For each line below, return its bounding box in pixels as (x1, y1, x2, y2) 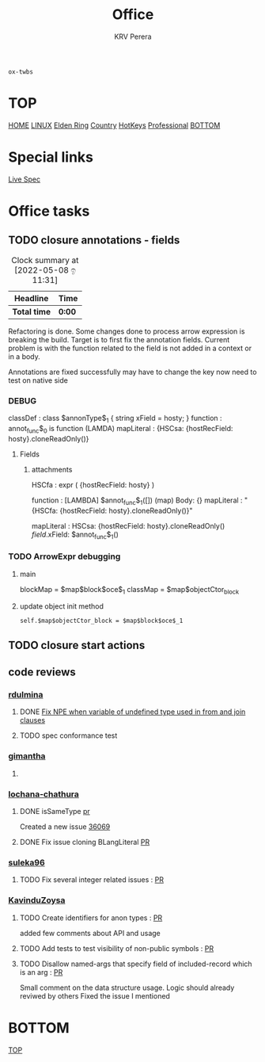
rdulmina (8, 690, 44, 701)
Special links (8, 148, 93, 166)
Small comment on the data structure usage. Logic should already (19, 983, 235, 992)
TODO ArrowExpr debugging (8, 551, 121, 562)
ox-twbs (8, 67, 34, 76)
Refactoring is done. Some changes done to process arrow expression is (8, 327, 245, 336)
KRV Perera (114, 32, 152, 41)
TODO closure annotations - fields (8, 234, 180, 247)
